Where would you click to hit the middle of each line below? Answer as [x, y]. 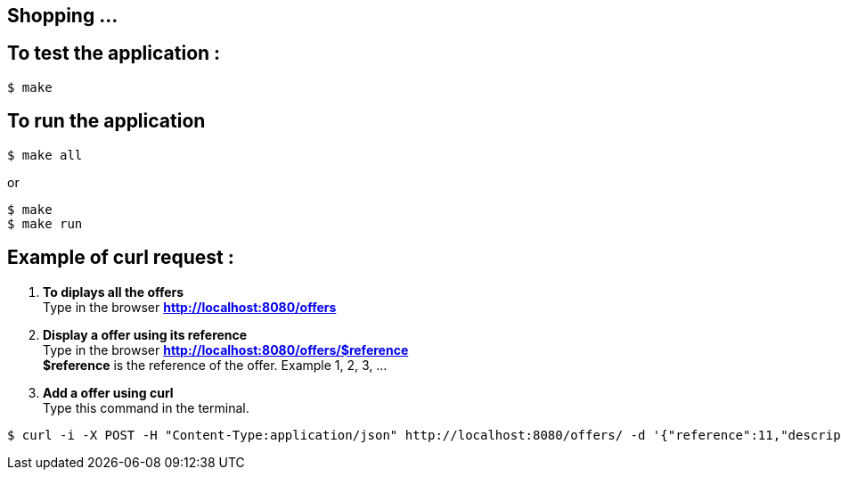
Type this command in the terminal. [146, 407]
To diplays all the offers [114, 292]
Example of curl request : [121, 258]
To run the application [106, 121]
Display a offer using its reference [145, 334]
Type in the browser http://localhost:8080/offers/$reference [226, 350]
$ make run [45, 223]
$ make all [45, 155]
